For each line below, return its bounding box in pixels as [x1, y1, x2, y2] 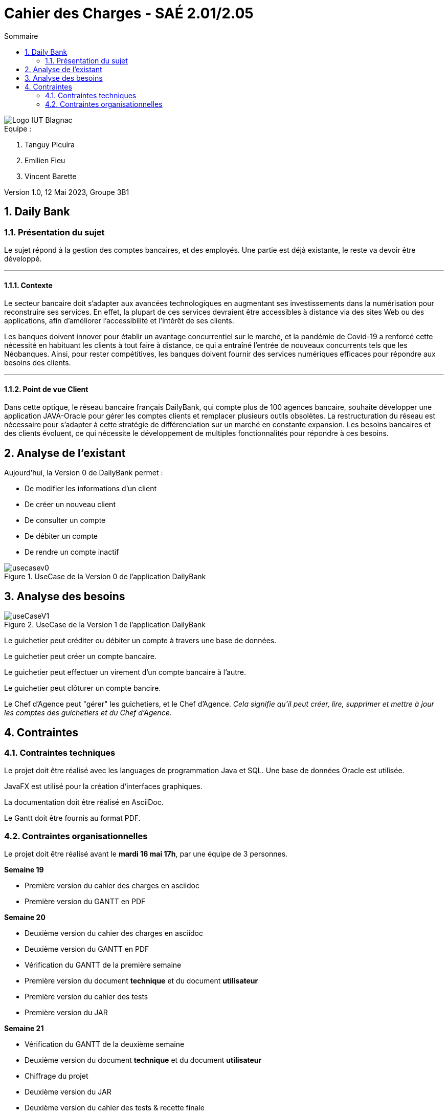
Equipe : [4, 124, 32, 133]
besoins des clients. [4, 358, 71, 367]
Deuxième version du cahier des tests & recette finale [25, 1103, 205, 1112]
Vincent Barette [25, 171, 77, 181]
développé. [4, 254, 42, 263]
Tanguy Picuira [25, 140, 75, 149]
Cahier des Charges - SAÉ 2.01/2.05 [4, 5, 254, 22]
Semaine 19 [4, 865, 44, 874]
